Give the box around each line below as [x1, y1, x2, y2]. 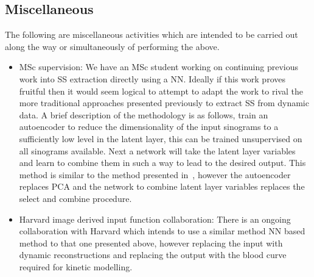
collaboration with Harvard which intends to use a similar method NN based [19, 225, 305, 237]
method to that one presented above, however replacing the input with [19, 236, 283, 249]
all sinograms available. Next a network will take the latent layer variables [19, 144, 296, 157]
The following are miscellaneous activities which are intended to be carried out [5, 28, 298, 41]
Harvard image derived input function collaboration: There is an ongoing [19, 212, 291, 225]
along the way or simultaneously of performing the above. [5, 40, 220, 52]
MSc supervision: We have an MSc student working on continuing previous [19, 60, 299, 73]
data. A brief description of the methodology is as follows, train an [19, 108, 268, 121]
